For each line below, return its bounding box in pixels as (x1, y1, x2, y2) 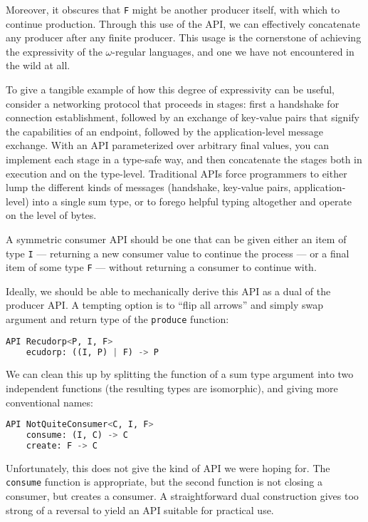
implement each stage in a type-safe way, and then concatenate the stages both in (6, 152, 362, 166)
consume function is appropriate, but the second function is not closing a (6, 474, 322, 489)
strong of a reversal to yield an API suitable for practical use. (6, 502, 274, 517)
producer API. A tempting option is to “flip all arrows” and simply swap (6, 297, 323, 312)
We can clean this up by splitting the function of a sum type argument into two (6, 367, 354, 382)
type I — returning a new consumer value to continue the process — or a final (6, 245, 349, 260)
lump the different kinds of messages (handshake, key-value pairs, (6, 180, 291, 195)
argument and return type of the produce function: (6, 312, 229, 327)
